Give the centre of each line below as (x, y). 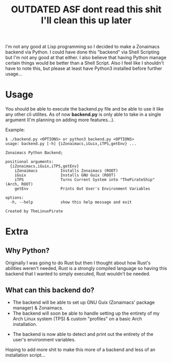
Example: (15, 130)
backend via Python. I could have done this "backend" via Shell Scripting (82, 52)
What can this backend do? (50, 290)
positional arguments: (30, 162)
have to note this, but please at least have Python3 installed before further (84, 68)
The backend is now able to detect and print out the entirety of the (83, 334)
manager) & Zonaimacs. (38, 307)
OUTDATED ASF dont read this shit (86, 10)
